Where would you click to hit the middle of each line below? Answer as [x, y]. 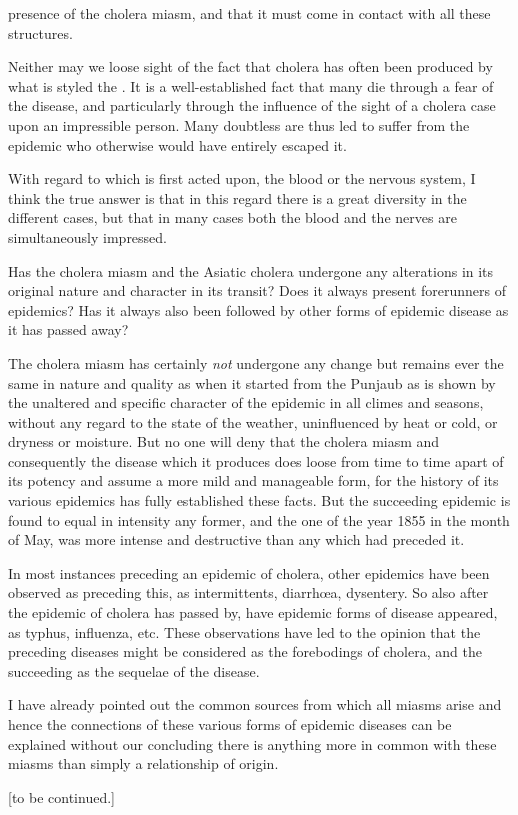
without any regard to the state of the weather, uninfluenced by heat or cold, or [253, 421]
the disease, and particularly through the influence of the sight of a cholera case [252, 105]
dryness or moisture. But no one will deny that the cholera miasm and [224, 441]
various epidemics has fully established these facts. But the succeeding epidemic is [259, 500]
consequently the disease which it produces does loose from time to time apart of [256, 460]
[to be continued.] [61, 796]
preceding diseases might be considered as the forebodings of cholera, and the [245, 651]
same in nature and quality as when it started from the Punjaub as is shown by [252, 382]
